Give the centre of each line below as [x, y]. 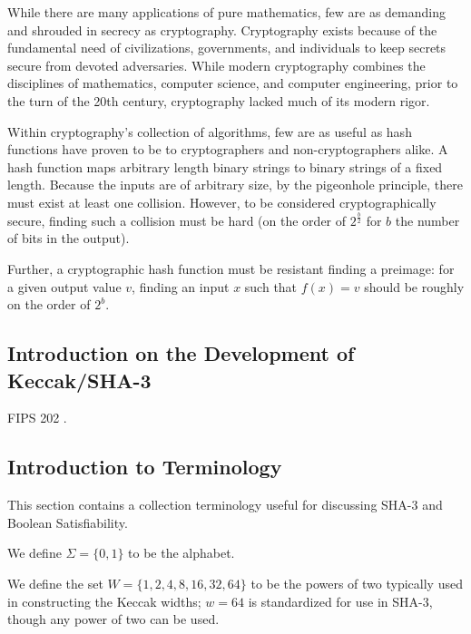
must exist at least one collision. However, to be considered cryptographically [222, 202]
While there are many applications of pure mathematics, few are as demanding [226, 12]
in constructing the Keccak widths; [104, 601]
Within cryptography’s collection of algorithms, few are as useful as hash [210, 131]
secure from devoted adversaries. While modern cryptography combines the [216, 65]
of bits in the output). [69, 238]
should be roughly [414, 286]
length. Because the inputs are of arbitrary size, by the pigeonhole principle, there [235, 185]
